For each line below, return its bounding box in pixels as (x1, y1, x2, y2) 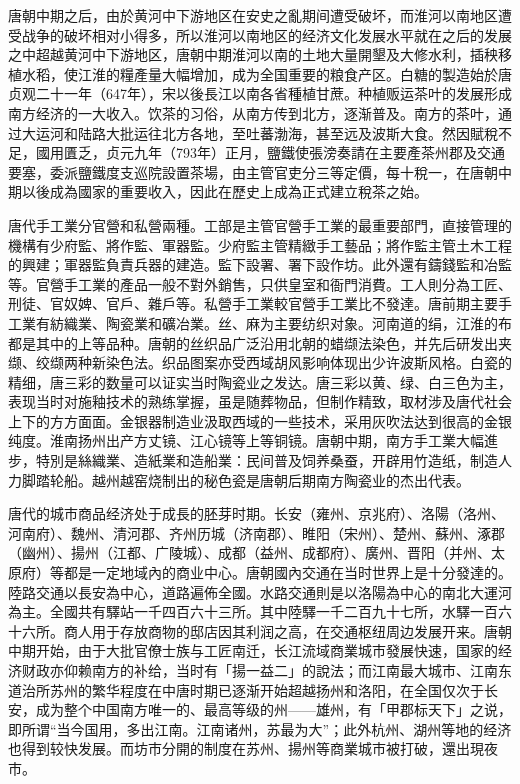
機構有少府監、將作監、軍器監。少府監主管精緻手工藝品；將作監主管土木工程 (8, 234, 512, 255)
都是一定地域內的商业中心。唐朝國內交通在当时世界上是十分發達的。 (63, 562, 512, 583)
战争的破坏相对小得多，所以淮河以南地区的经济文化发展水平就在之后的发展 (21, 24, 512, 45)
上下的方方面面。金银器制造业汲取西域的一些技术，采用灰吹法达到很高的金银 (8, 410, 512, 431)
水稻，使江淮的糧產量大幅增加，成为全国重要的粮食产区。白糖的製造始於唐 (21, 63, 512, 84)
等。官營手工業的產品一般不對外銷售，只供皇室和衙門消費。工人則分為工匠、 (8, 273, 512, 294)
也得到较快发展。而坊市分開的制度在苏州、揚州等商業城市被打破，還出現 (8, 738, 484, 759)
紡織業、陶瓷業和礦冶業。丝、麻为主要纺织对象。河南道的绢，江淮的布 (49, 312, 512, 333)
